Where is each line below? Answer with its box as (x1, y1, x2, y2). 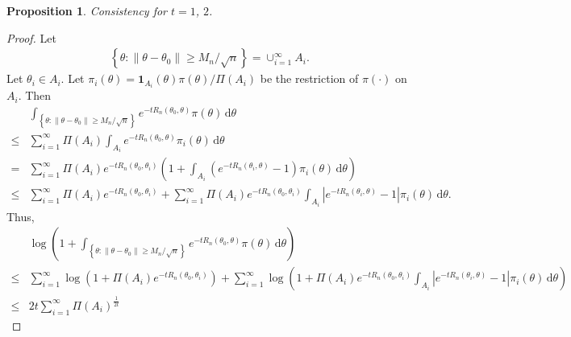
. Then (18, 87, 52, 104)
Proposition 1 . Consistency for (6, 2, 168, 18)
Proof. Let (6, 29, 56, 46)
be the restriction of (260, 70, 359, 87)
